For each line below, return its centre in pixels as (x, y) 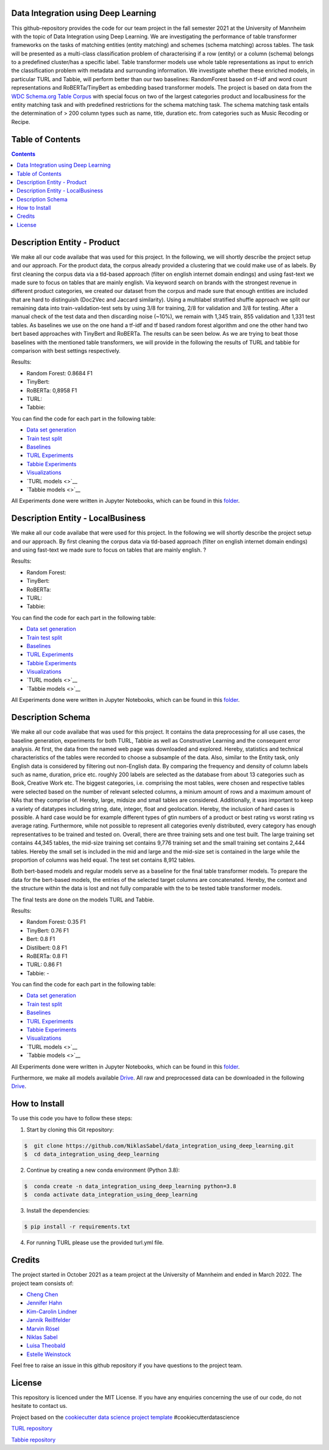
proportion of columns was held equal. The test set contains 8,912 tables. (104, 860)
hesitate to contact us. (39, 1406)
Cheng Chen (42, 1294)
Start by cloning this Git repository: (70, 1130)
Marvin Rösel (43, 1329)
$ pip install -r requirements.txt (77, 1227)
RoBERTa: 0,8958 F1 (52, 390)
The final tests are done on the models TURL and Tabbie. (83, 900)
